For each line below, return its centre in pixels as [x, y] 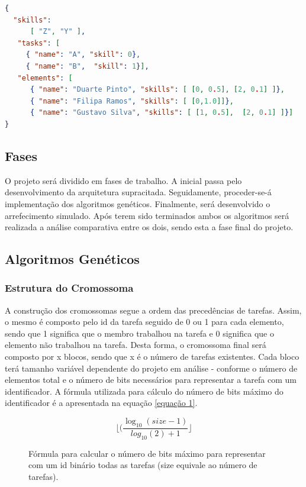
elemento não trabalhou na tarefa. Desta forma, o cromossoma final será [136, 345]
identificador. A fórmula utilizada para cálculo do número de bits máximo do [144, 391]
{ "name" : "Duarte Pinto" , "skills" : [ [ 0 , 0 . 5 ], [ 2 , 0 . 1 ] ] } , [157, 90]
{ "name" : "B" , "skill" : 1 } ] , [87, 66]
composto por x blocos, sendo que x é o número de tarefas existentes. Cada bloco [152, 357]
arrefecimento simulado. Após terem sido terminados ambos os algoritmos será [147, 215]
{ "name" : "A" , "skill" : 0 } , [83, 55]
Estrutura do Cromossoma [69, 288]
